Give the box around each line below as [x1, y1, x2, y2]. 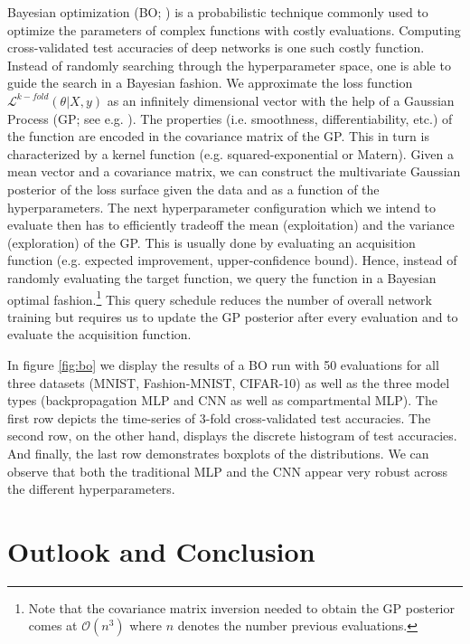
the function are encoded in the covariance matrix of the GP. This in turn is [7, 127, 429, 146]
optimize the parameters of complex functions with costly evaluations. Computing [7, 20, 461, 39]
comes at [28, 616, 78, 635]
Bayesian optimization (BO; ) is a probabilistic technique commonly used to [7, 3, 428, 21]
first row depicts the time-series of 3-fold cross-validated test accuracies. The [7, 408, 431, 427]
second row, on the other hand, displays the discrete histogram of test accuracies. [7, 426, 457, 445]
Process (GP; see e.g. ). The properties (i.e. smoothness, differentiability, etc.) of [7, 109, 453, 128]
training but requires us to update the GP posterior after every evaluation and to [7, 307, 458, 326]
